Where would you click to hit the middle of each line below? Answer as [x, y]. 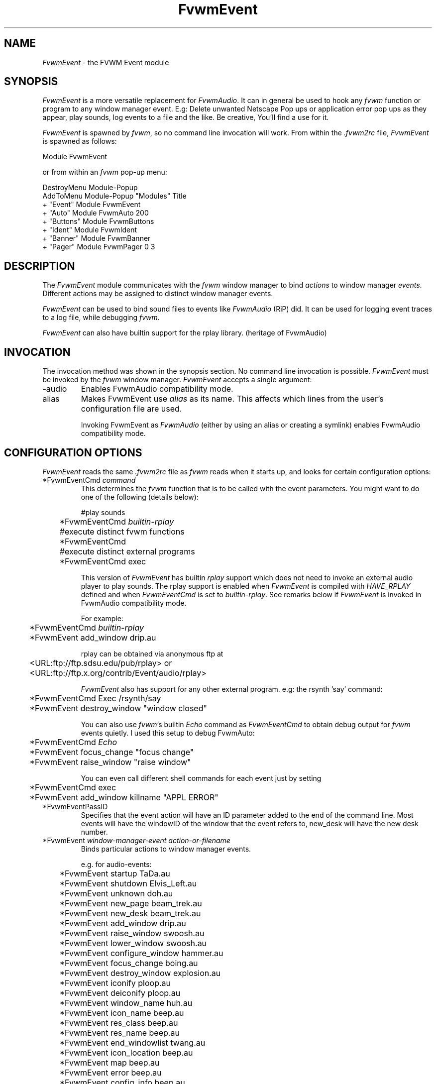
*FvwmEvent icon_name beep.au [122, 1013]
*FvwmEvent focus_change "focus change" [112, 752]
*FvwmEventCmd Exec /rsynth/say [95, 698]
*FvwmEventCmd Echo [73, 742]
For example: [102, 618]
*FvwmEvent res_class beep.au [119, 1023]
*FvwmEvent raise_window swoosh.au [132, 933]
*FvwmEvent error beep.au [110, 1072]
